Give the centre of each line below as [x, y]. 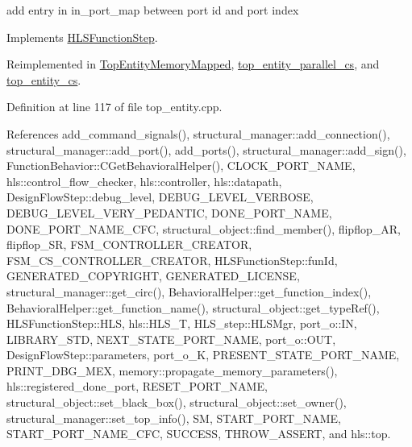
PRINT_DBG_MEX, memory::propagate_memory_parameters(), [172, 370]
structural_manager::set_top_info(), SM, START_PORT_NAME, [174, 418]
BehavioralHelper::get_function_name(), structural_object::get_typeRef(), [193, 307]
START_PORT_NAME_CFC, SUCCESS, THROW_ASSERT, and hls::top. [199, 434]
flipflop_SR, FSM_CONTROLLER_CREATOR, [129, 244]
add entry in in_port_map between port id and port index [153, 10]
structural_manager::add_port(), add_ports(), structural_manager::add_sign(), [206, 149]
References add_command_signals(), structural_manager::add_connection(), [198, 133]
